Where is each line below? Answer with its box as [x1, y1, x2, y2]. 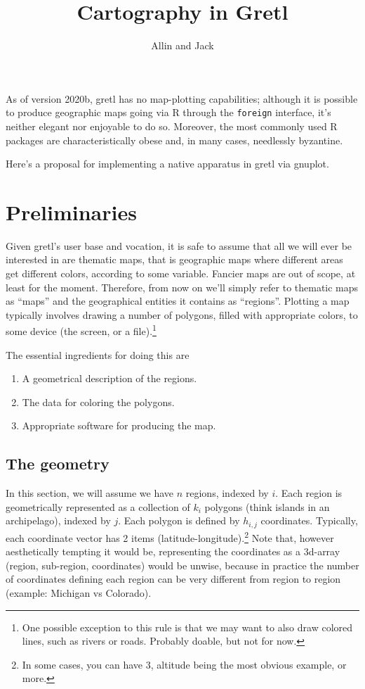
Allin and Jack [151, 38, 214, 53]
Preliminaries [6, 197, 137, 226]
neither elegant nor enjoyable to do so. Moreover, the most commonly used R [6, 118, 338, 133]
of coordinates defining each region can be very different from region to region [6, 571, 341, 586]
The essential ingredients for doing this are [6, 347, 190, 362]
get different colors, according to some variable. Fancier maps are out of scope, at [6, 266, 356, 281]
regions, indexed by [185, 486, 269, 500]
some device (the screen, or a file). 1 [6, 322, 157, 339]
